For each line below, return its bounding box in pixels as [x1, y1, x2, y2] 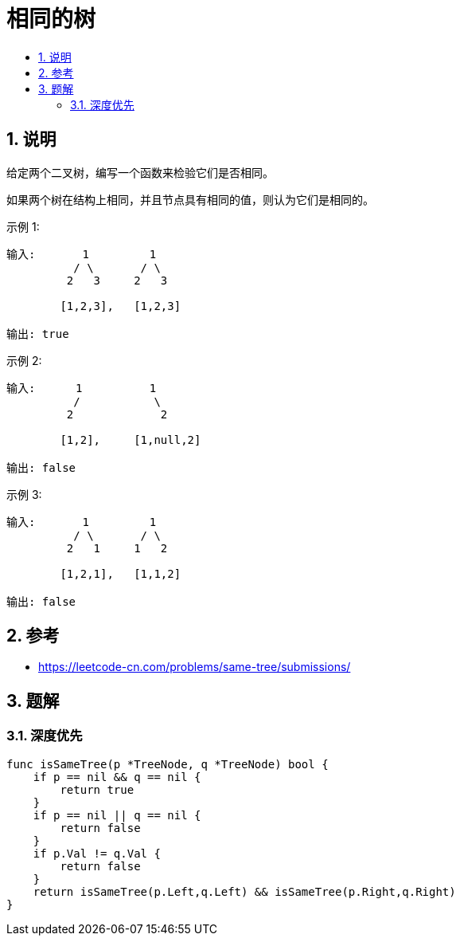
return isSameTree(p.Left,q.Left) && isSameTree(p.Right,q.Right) [33, 885, 456, 898]
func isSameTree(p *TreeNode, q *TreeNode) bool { [6, 757, 329, 771]
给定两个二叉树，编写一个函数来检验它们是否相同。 [6, 165, 274, 179]
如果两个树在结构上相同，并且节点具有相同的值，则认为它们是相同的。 [6, 192, 374, 206]
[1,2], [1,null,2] [60, 433, 201, 446]
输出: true [6, 327, 69, 340]
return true [60, 783, 134, 796]
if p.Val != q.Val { [33, 846, 161, 860]
